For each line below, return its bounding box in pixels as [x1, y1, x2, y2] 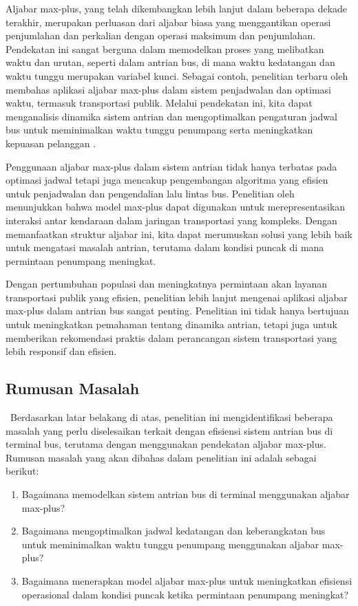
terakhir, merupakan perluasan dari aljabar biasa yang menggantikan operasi [6, 14, 331, 29]
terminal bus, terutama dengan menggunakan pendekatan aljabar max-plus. [6, 437, 326, 451]
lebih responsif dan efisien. [6, 344, 117, 358]
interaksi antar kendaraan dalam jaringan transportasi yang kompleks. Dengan [6, 213, 337, 227]
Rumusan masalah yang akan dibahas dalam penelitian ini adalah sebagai [6, 450, 317, 464]
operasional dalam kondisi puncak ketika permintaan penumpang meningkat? [21, 587, 349, 601]
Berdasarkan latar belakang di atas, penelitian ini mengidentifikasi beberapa [10, 410, 333, 424]
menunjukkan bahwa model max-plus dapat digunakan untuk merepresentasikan [6, 199, 346, 214]
